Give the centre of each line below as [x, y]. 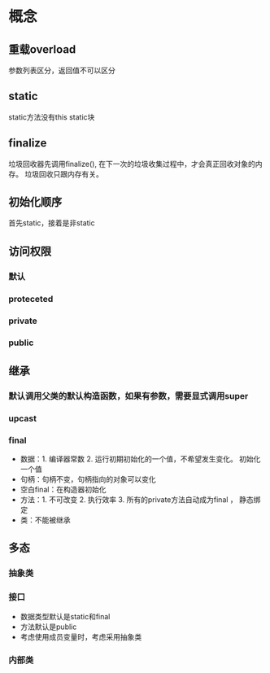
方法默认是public [48, 627]
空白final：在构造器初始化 [63, 490]
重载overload [42, 49]
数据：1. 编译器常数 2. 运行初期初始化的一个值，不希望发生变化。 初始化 [140, 459]
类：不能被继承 [45, 520]
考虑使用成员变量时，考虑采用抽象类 [81, 636]
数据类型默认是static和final [65, 616]
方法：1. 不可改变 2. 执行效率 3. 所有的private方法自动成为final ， [128, 500]
